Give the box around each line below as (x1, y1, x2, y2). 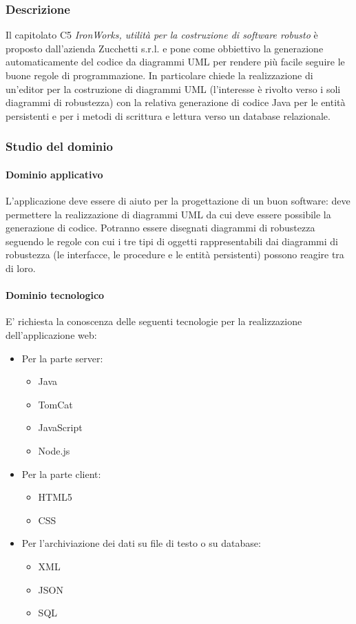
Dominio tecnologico (6, 288, 105, 302)
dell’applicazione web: (6, 327, 97, 342)
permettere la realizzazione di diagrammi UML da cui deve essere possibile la (6, 207, 331, 221)
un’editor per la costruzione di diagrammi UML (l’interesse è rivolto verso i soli (6, 81, 341, 96)
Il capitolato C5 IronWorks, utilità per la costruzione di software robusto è (6, 28, 318, 42)
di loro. (6, 260, 36, 275)
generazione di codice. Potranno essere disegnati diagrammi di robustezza (6, 220, 315, 235)
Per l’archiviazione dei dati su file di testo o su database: (21, 536, 261, 550)
